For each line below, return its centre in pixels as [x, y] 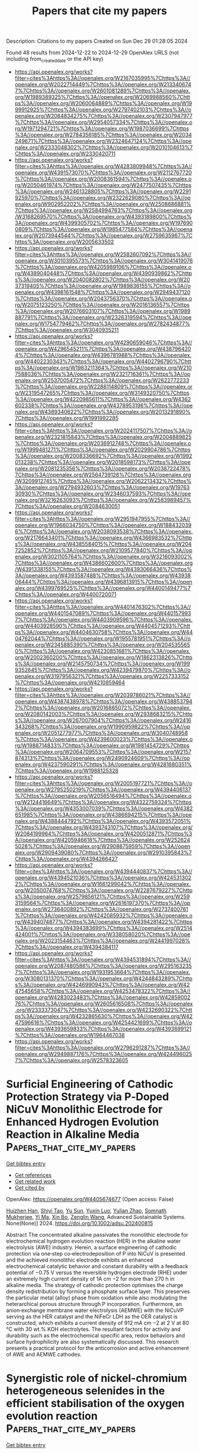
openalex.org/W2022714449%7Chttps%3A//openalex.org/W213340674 [103, 84]
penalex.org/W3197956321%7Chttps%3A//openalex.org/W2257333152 [102, 676]
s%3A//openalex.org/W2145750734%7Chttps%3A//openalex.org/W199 [102, 663]
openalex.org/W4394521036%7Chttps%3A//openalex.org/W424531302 [103, 878]
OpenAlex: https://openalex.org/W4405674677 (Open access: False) [90, 1199]
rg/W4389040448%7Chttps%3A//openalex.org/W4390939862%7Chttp [103, 273]
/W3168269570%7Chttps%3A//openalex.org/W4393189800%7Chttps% [103, 216]
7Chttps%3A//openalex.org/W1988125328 [66, 770]
